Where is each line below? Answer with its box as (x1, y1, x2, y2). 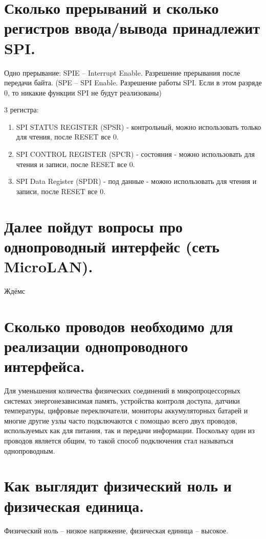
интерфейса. (4, 356, 85, 377)
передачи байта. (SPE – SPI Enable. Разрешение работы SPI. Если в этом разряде (4, 77, 262, 88)
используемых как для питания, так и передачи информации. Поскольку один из (4, 425, 255, 436)
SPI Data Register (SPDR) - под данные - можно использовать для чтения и (16, 176, 257, 186)
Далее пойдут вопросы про (4, 216, 183, 237)
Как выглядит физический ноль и (4, 475, 232, 496)
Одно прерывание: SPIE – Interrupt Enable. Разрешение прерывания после (4, 67, 240, 78)
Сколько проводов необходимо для (4, 315, 233, 336)
